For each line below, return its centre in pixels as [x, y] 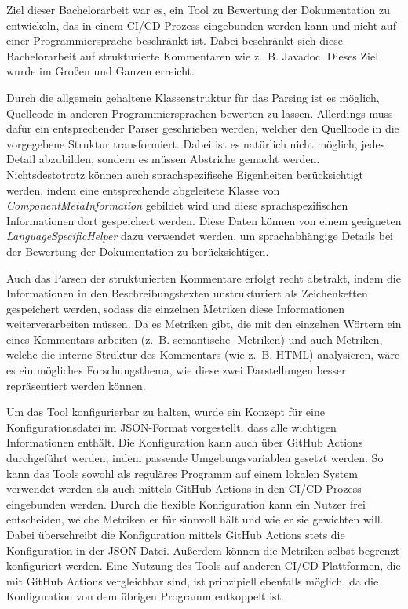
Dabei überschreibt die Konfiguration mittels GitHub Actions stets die [176, 534]
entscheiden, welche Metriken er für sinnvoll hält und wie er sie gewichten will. [195, 519]
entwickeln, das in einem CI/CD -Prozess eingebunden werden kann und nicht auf [201, 25]
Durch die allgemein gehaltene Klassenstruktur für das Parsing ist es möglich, [193, 97]
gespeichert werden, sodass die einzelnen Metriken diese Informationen [176, 308]
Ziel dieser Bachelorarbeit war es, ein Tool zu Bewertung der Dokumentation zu [198, 9]
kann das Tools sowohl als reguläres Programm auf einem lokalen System [182, 473]
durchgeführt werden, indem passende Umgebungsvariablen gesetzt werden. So [195, 458]
